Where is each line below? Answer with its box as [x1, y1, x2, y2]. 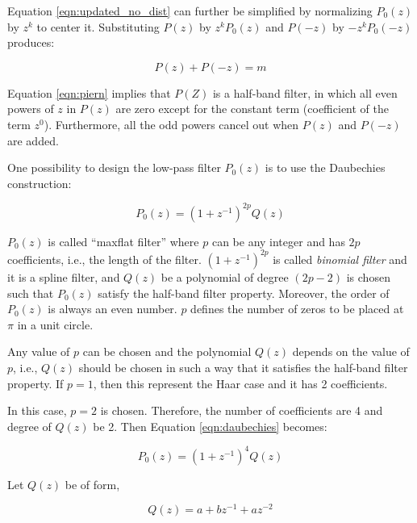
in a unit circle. [17, 316, 94, 333]
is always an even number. [48, 300, 177, 317]
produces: [7, 34, 55, 51]
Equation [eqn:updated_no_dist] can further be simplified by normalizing [7, 2, 373, 19]
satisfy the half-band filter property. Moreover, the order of [98, 284, 390, 301]
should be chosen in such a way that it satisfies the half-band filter [78, 358, 408, 375]
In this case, [7, 402, 67, 419]
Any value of [7, 343, 70, 360]
